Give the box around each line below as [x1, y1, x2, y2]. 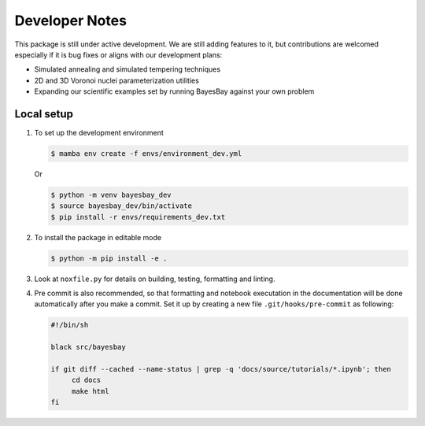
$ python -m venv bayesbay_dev [50, 190, 172, 199]
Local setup [14, 107, 74, 120]
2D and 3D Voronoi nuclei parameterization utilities [34, 76, 200, 85]
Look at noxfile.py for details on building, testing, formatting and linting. [34, 274, 275, 283]
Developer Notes [14, 12, 128, 29]
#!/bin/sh [50, 320, 89, 330]
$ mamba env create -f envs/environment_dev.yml [50, 150, 242, 157]
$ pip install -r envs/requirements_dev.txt [50, 213, 226, 221]
